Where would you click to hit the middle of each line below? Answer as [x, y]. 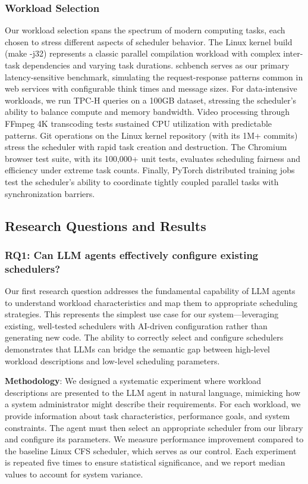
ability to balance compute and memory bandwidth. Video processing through [147, 112]
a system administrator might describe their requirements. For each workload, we [153, 404]
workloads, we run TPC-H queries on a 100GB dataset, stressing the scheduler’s [151, 100]
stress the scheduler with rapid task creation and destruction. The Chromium [146, 147]
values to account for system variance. [74, 474]
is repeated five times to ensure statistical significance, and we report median [145, 462]
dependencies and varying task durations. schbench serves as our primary [156, 65]
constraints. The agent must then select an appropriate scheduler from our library [154, 427]
